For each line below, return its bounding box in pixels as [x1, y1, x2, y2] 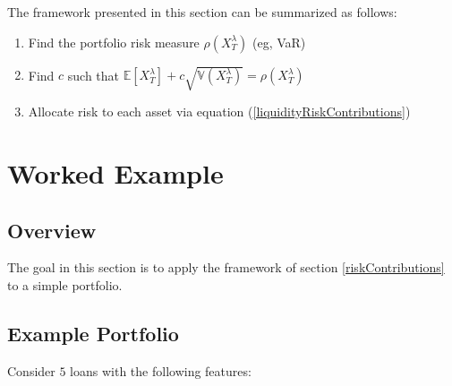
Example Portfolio [7, 319, 179, 347]
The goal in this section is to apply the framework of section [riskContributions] [7, 258, 445, 277]
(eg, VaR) [252, 32, 306, 51]
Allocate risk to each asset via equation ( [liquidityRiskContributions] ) [28, 102, 411, 121]
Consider [7, 361, 55, 380]
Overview [7, 216, 97, 244]
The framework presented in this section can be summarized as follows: [7, 3, 397, 21]
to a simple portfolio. [7, 275, 123, 294]
